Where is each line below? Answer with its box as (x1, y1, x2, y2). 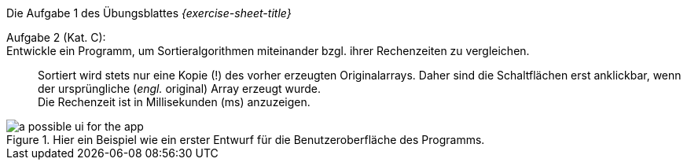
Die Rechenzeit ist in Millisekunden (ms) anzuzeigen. (38, 95, 310, 109)
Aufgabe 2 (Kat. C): (6, 31, 106, 44)
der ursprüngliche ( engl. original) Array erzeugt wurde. (38, 82, 321, 95)
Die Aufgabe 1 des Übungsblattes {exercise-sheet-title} (6, 6, 292, 20)
